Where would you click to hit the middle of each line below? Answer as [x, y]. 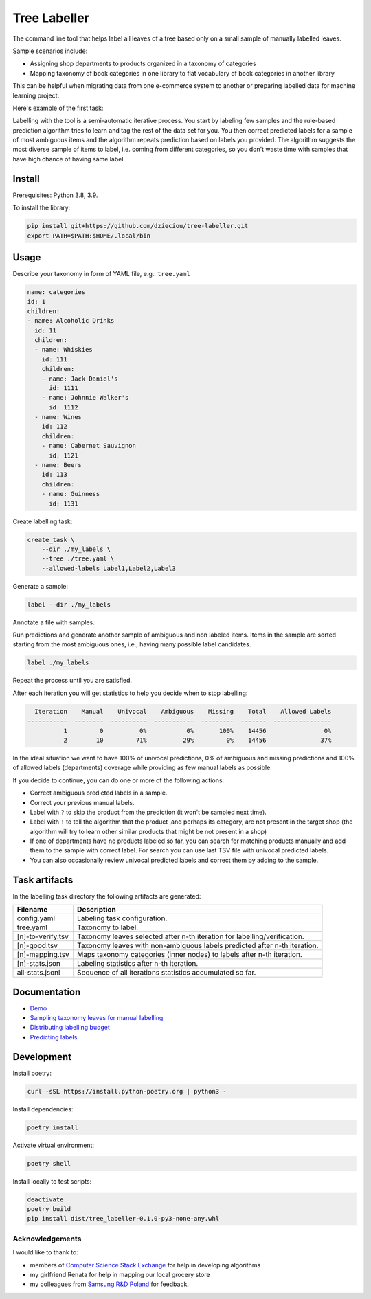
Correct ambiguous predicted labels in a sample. [99, 793]
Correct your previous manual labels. [82, 802]
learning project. [36, 95]
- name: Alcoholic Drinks [71, 321]
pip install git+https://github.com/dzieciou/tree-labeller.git [138, 226]
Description [96, 910]
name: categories [56, 292]
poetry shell [49, 1163]
